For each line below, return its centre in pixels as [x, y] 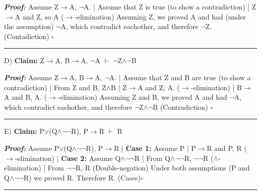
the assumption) [29, 26]
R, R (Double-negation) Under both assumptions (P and [163, 168]
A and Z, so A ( [39, 16]
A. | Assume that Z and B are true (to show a [180, 77]
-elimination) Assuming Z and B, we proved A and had [143, 97]
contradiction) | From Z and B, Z [55, 87]
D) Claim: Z [24, 60]
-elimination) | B [216, 87]
